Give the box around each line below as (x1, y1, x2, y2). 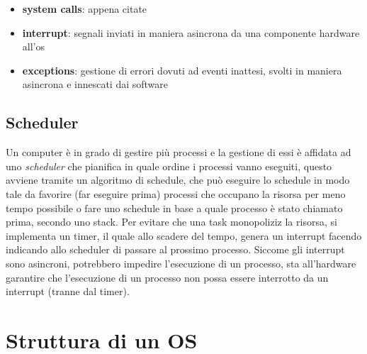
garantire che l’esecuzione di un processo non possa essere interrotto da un (6, 270, 329, 284)
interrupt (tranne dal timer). (6, 284, 130, 299)
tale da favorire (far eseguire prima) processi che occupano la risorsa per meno (6, 186, 346, 201)
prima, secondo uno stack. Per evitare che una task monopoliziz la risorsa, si (6, 214, 337, 229)
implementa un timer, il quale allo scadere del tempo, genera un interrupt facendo (6, 228, 362, 243)
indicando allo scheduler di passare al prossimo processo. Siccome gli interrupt (6, 242, 345, 257)
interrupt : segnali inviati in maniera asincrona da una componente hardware (22, 25, 360, 40)
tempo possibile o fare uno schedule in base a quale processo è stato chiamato (6, 200, 343, 215)
